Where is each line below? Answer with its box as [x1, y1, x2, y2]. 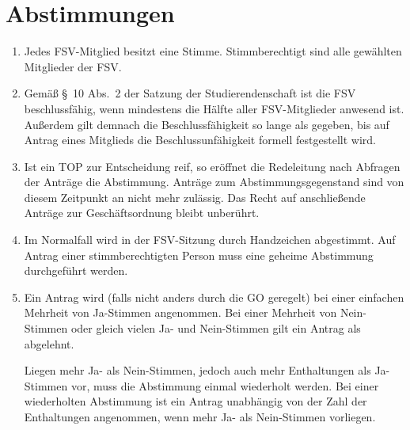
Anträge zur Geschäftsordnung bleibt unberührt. [24, 204, 260, 221]
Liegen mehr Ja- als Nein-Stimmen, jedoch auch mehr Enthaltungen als [24, 362, 371, 379]
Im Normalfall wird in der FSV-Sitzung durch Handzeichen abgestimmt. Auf [24, 231, 396, 248]
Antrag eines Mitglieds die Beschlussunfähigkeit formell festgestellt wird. [24, 131, 376, 148]
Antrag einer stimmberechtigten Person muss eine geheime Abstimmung [24, 246, 374, 263]
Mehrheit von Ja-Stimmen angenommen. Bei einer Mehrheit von [24, 304, 337, 321]
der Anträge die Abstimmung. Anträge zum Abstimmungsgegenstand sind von [24, 173, 404, 190]
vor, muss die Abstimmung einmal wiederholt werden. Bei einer [70, 377, 379, 394]
